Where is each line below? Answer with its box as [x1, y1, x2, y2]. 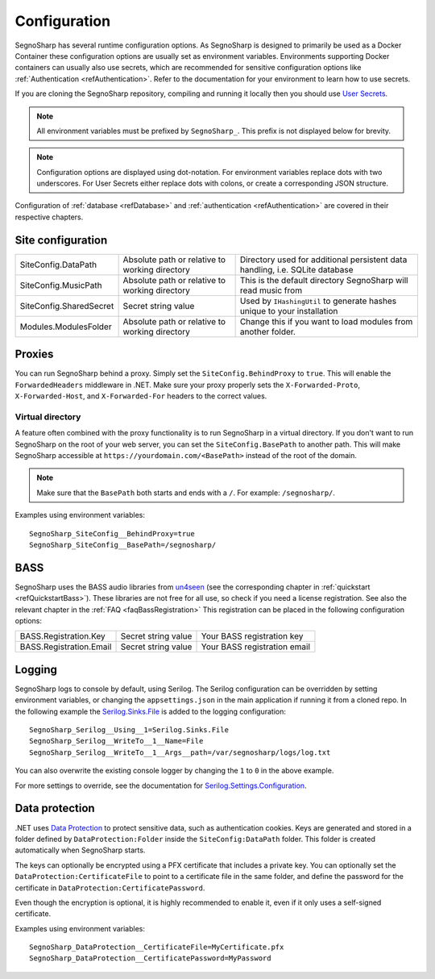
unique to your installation [239, 305, 338, 316]
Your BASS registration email [201, 641, 310, 652]
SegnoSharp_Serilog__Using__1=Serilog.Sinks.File [29, 726, 230, 735]
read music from [239, 285, 302, 296]
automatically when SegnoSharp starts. [14, 845, 146, 855]
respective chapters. [14, 212, 84, 222]
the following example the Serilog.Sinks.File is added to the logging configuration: [14, 706, 286, 716]
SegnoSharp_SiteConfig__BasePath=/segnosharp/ [29, 540, 217, 549]
